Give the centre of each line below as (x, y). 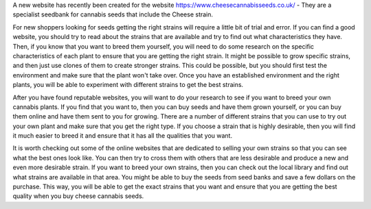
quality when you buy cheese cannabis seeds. (78, 196)
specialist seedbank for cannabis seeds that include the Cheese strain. (113, 14)
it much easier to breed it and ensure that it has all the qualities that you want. (123, 136)
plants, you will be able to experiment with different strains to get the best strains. (128, 85)
